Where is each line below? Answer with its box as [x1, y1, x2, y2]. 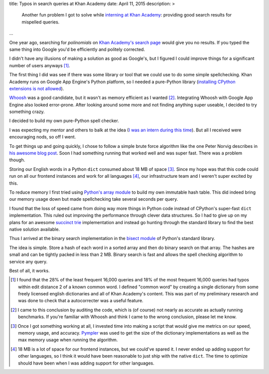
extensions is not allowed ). [9, 85, 64, 92]
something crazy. [9, 109, 45, 115]
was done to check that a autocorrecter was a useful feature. [18, 298, 144, 304]
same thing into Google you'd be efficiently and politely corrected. [9, 46, 145, 52]
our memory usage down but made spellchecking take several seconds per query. [9, 196, 178, 202]
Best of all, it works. [9, 267, 50, 273]
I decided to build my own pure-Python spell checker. [9, 118, 119, 124]
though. [9, 157, 25, 163]
